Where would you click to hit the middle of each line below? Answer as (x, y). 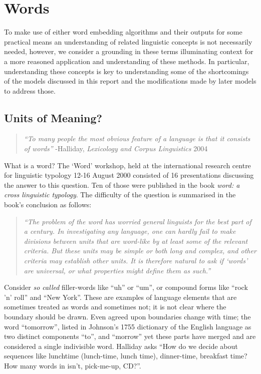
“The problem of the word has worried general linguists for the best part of (138, 221)
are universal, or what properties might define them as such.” (117, 270)
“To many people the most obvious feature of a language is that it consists (137, 138)
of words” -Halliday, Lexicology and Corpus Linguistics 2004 (116, 148)
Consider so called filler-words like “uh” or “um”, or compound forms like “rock (126, 287)
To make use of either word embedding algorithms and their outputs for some (123, 32)
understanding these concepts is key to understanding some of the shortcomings (126, 71)
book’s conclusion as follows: (48, 205)
